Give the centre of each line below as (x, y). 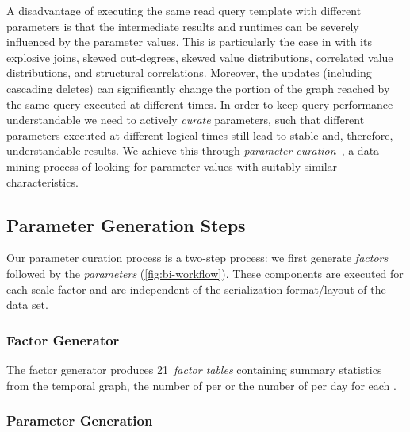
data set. (27, 305)
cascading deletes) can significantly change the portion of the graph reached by (198, 88)
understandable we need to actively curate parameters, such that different (186, 120)
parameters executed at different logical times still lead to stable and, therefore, (200, 135)
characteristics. (42, 181)
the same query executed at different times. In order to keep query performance (200, 104)
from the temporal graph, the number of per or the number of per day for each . (201, 385)
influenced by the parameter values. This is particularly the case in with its (189, 42)
